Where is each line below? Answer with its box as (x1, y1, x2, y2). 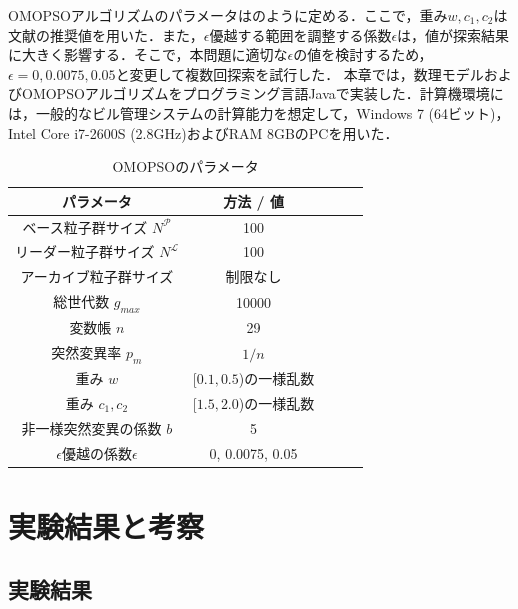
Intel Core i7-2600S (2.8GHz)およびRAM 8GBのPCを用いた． (8, 122, 399, 143)
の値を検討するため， (293, 44, 433, 65)
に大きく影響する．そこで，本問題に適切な (8, 44, 288, 65)
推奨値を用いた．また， (49, 24, 204, 45)
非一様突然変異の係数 (21, 417, 162, 438)
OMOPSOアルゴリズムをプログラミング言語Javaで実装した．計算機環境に (21, 83, 504, 104)
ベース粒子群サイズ (22, 216, 148, 237)
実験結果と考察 (8, 505, 205, 546)
